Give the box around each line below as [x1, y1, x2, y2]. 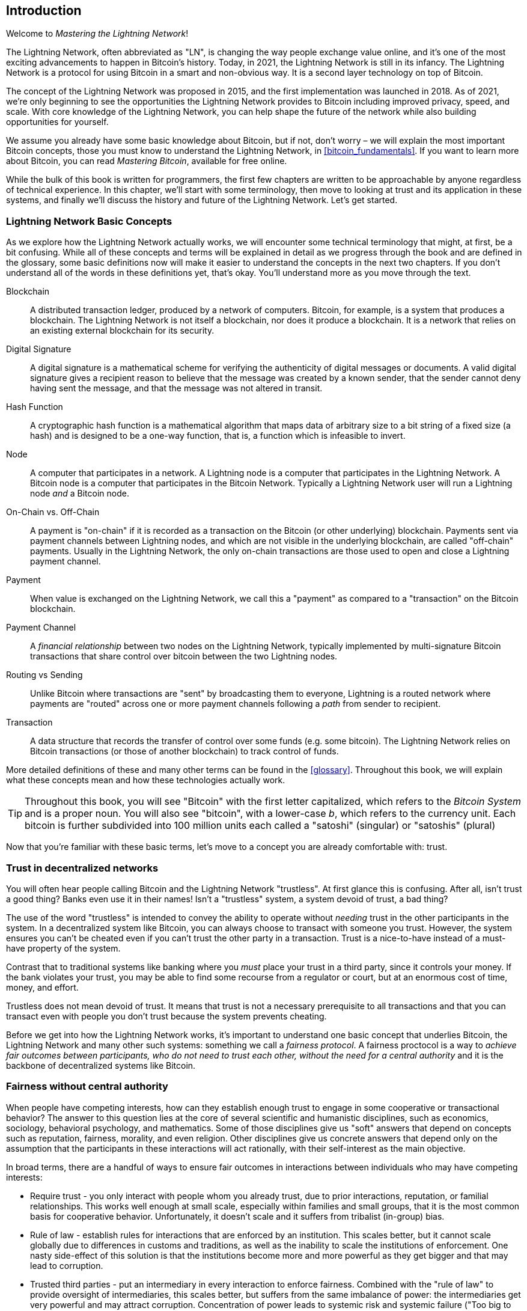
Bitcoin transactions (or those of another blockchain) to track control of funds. [30, 746, 339, 757]
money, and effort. [6, 982, 79, 992]
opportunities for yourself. [6, 117, 109, 127]
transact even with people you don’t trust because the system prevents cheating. [6, 1010, 327, 1021]
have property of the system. [6, 943, 121, 953]
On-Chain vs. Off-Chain [6, 507, 100, 518]
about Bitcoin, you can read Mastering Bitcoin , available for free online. [6, 156, 287, 167]
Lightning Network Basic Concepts [6, 215, 172, 227]
